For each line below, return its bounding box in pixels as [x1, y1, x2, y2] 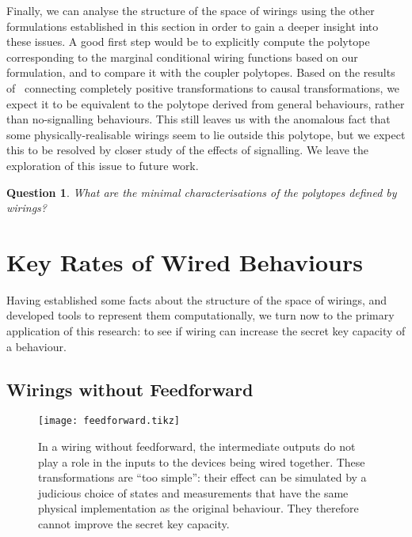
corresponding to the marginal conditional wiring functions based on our [6, 48, 358, 65]
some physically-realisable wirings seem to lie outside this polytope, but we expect [6, 126, 406, 142]
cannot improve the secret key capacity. [38, 516, 230, 532]
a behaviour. [6, 338, 67, 354]
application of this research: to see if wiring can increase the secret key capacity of [6, 323, 406, 339]
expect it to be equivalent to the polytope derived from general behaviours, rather [6, 95, 405, 112]
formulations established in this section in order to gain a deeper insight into [6, 17, 379, 34]
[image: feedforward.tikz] [38, 415, 180, 427]
